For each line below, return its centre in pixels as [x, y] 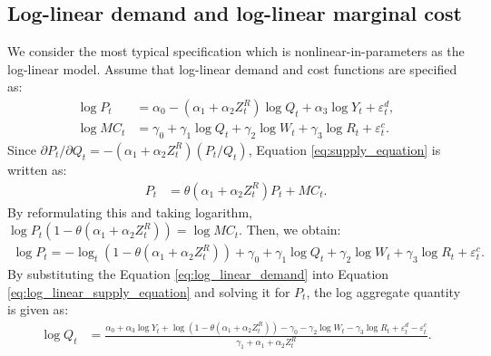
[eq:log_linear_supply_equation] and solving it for [149, 291]
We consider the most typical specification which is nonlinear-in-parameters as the [236, 51]
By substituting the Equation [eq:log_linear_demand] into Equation [198, 274]
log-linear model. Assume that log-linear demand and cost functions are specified [232, 68]
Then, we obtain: [294, 230]
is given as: [38, 309]
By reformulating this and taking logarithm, [130, 212]
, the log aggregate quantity [383, 291]
